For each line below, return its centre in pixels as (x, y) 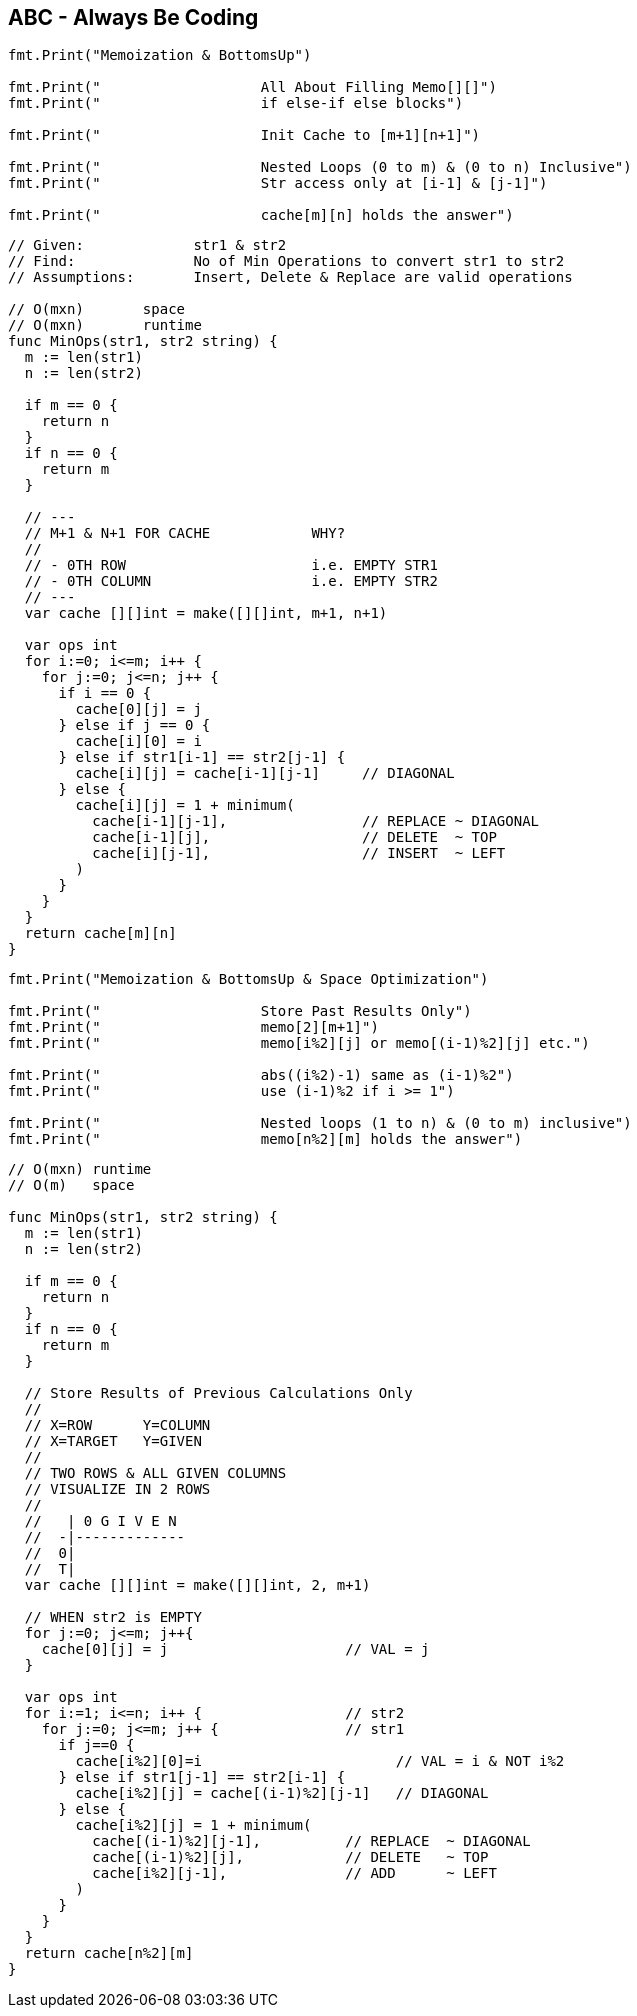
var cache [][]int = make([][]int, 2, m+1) (197, 1585)
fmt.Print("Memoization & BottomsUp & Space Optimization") (248, 979)
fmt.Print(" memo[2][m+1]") (193, 1027)
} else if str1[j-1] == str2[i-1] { (202, 1777)
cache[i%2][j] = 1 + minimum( (193, 1825)
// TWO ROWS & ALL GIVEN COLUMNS (155, 1473)
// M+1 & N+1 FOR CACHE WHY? (185, 533)
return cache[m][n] (100, 933)
